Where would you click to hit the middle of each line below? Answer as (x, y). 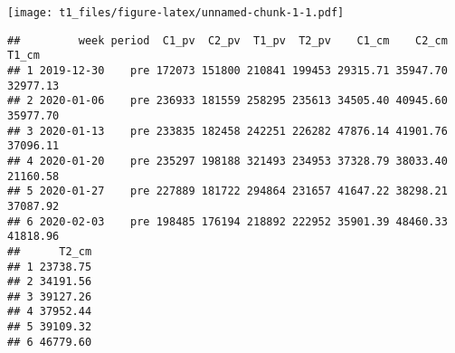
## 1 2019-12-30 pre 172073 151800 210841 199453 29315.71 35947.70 (227, 70)
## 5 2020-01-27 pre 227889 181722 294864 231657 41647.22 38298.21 (227, 191)
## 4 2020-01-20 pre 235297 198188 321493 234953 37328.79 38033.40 (227, 161)
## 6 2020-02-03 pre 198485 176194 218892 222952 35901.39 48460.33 (227, 221)
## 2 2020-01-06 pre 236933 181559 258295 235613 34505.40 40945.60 (227, 101)
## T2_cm (50, 251)
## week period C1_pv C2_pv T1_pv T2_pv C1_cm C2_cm (227, 40)
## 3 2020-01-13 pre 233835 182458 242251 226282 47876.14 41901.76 (227, 131)
